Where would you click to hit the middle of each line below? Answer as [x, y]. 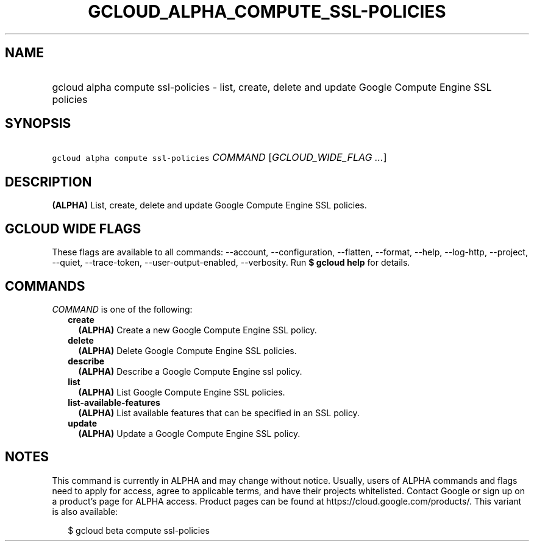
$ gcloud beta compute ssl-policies [139, 530]
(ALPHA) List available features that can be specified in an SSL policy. [219, 413]
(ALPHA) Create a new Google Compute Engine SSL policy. [198, 330]
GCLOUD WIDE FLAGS [73, 229]
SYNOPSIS [38, 124]
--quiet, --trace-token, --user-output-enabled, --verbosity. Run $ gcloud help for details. [231, 263]
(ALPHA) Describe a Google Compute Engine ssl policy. [190, 371]
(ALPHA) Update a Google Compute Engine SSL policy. [189, 433]
